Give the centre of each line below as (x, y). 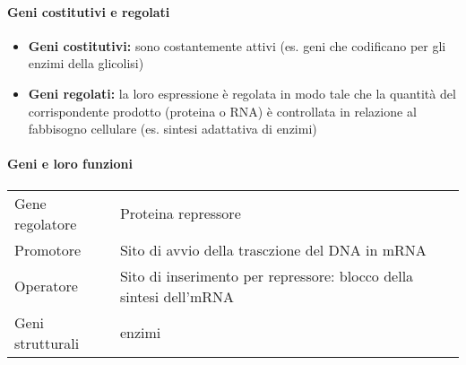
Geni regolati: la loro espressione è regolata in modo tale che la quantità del (242, 93)
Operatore (46, 286)
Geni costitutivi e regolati (89, 11)
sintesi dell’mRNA (177, 296)
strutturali (47, 343)
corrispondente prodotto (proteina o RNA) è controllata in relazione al (222, 111)
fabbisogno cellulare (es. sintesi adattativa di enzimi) (173, 129)
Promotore (48, 249)
